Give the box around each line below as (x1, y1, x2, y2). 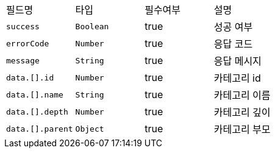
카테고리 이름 (213, 89, 271, 101)
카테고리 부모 (213, 123, 271, 135)
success (6, 21, 40, 31)
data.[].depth (6, 107, 68, 116)
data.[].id (6, 73, 54, 82)
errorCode (6, 38, 49, 48)
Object (75, 124, 104, 133)
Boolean (75, 21, 109, 31)
